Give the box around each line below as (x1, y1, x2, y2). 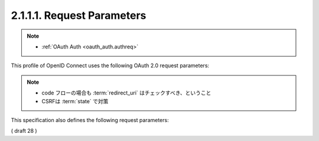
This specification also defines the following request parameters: (11, 116, 169, 123)
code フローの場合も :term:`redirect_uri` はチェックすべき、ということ (41, 89, 211, 97)
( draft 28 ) (11, 127, 38, 135)
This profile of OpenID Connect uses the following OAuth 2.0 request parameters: (11, 62, 210, 69)
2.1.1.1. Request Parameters (11, 9, 147, 22)
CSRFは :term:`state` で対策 (41, 97, 109, 104)
